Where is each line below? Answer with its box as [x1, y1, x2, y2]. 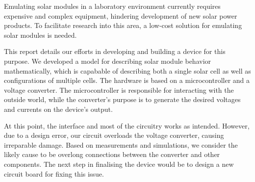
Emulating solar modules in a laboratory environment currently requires [4, 1, 221, 11]
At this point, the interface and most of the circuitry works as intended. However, [4, 120, 250, 130]
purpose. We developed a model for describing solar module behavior [4, 55, 211, 66]
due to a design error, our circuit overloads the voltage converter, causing [4, 130, 224, 140]
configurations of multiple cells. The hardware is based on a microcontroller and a [4, 75, 250, 85]
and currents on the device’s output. [4, 104, 113, 114]
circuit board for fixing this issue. [4, 168, 104, 179]
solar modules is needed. [4, 29, 77, 40]
